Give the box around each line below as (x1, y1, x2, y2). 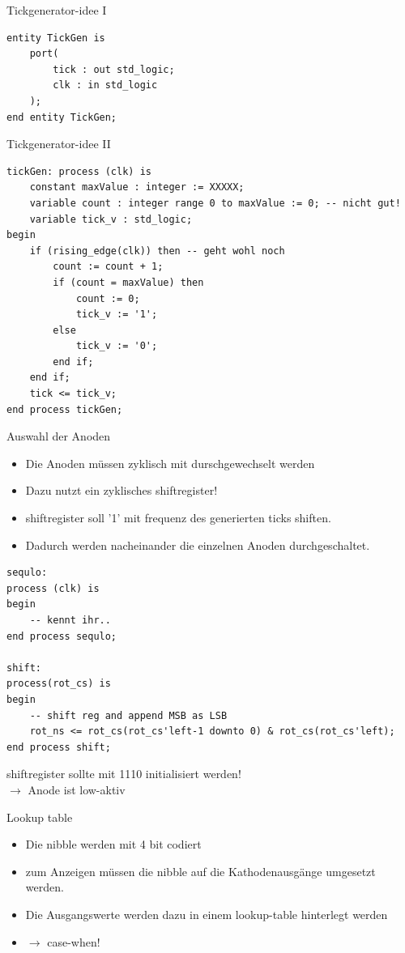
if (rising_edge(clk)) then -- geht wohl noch (29, 245, 285, 257)
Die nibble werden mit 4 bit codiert (25, 836, 202, 853)
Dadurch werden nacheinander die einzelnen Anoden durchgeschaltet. (25, 536, 370, 553)
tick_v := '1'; (75, 308, 158, 321)
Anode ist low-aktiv (28, 781, 126, 798)
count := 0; (75, 292, 140, 304)
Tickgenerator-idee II (6, 135, 111, 152)
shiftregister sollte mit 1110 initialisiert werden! (6, 765, 241, 782)
